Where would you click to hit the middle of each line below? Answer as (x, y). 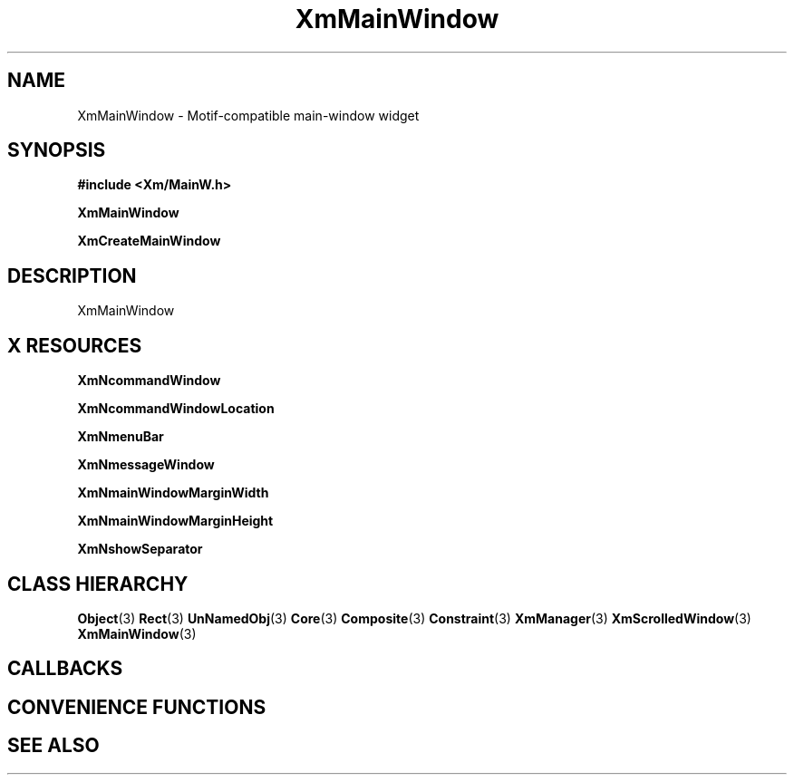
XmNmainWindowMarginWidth (173, 493)
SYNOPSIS (57, 150)
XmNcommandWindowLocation (176, 409)
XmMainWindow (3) (137, 633)
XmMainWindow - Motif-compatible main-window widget (248, 115)
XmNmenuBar (121, 437)
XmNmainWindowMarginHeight (175, 521)
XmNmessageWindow (146, 465)
